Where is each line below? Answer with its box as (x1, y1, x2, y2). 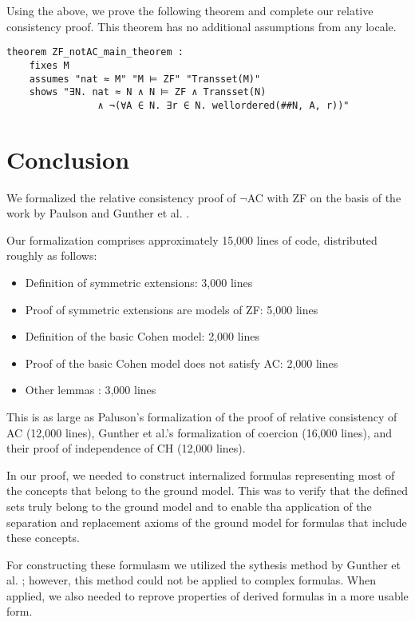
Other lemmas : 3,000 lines (25, 381, 156, 398)
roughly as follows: (6, 247, 97, 264)
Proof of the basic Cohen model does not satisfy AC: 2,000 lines (25, 354, 338, 371)
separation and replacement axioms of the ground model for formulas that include (6, 513, 407, 530)
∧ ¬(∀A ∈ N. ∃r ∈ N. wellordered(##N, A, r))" (97, 99, 350, 111)
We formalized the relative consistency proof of (6, 189, 236, 205)
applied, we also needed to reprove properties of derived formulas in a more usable (6, 587, 409, 604)
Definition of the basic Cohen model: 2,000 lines (25, 328, 259, 345)
